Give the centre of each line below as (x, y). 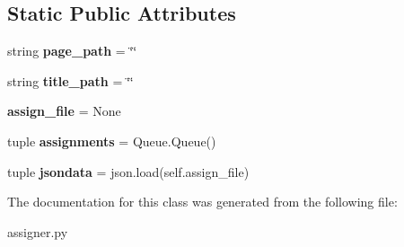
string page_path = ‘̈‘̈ (72, 51)
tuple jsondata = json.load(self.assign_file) (128, 171)
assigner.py (38, 231)
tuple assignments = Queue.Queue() (112, 141)
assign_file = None (64, 111)
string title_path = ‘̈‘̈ (70, 80)
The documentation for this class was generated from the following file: (202, 202)
